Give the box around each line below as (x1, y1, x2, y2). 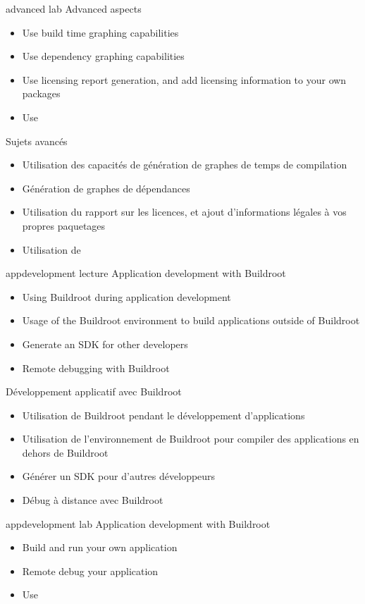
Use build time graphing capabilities (22, 25, 179, 39)
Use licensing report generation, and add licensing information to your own (22, 72, 347, 87)
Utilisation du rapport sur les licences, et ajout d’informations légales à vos (22, 204, 347, 219)
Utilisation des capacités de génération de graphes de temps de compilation (22, 157, 347, 172)
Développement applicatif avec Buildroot (6, 384, 182, 399)
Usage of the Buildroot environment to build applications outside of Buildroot (22, 313, 360, 328)
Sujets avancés (6, 133, 68, 148)
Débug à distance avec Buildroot (22, 493, 163, 507)
